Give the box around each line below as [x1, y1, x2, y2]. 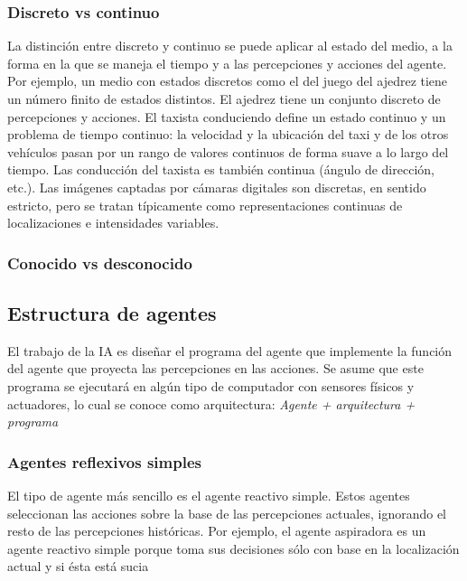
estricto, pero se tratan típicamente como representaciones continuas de [7, 195, 403, 214]
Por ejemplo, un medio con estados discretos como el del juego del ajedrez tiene [7, 71, 448, 90]
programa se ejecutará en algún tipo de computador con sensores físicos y [7, 376, 415, 395]
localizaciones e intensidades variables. [7, 213, 219, 232]
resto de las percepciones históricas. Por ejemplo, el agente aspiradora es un [7, 521, 426, 540]
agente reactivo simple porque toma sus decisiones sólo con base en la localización [7, 539, 460, 558]
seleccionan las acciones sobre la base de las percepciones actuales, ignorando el [7, 503, 446, 522]
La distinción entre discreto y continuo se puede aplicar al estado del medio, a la [7, 36, 453, 55]
